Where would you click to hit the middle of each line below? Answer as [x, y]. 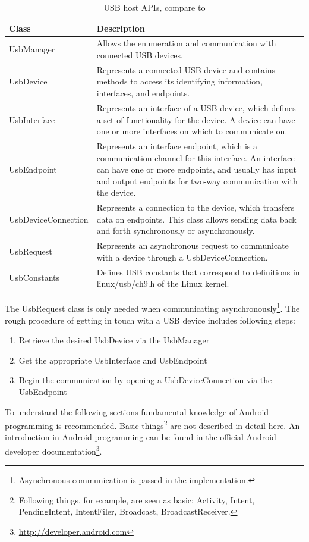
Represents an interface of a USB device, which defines [196, 107]
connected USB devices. [140, 55]
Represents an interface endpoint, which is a [177, 145]
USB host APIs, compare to [154, 7]
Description [121, 28]
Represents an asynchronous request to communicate [193, 245]
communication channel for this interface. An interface [196, 157]
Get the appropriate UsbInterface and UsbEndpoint [113, 360]
